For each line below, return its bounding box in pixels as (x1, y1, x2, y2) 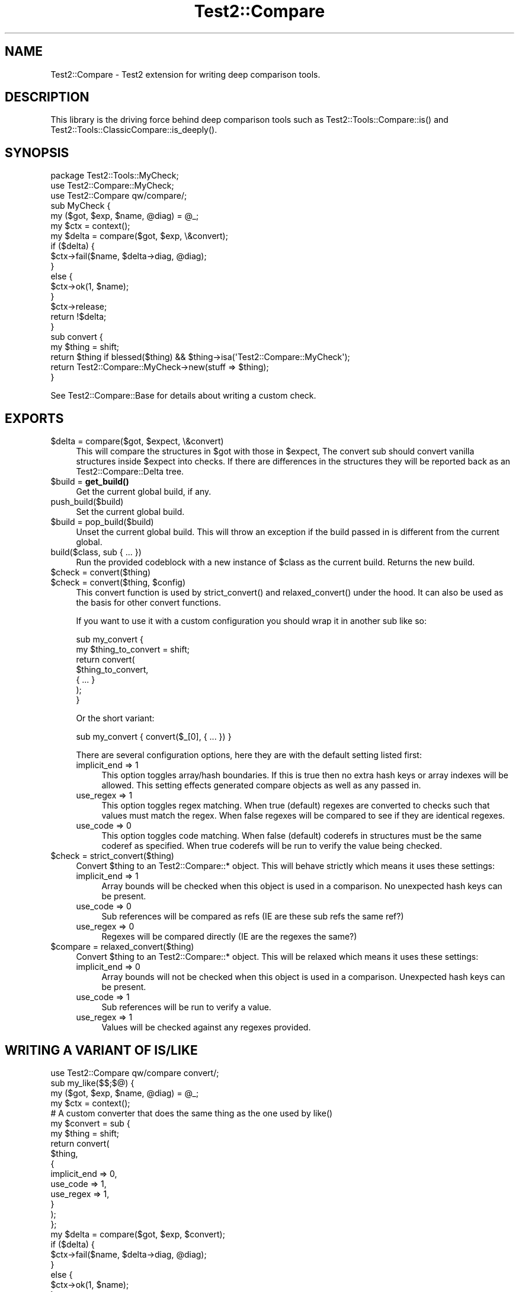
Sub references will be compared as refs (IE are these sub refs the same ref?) (101, 911, 404, 922)
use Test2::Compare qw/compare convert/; (50, 1067, 219, 1078)
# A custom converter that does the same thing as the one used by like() (50, 1108, 333, 1118)
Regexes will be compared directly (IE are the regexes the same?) (101, 931, 357, 942)
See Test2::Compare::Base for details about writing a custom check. (50, 390, 316, 401)
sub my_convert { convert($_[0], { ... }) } (76, 731, 232, 742)
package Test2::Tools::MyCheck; (50, 170, 179, 181)
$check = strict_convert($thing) (50, 851, 174, 861)
